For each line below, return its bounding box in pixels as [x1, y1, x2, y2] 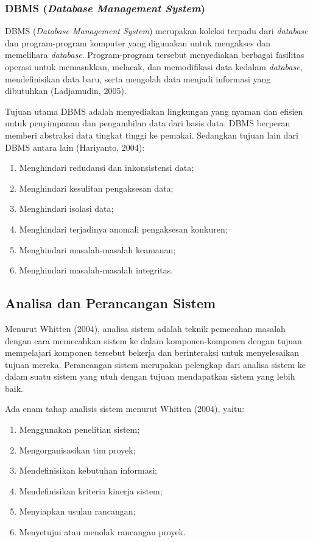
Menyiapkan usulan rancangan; [19, 505, 136, 518]
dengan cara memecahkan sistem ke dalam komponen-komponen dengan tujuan [5, 334, 302, 347]
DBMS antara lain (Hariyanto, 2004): [5, 140, 145, 153]
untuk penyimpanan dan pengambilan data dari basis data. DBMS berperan [5, 117, 290, 129]
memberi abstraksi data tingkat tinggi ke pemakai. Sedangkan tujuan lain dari [5, 128, 298, 141]
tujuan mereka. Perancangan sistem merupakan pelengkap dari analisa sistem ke [5, 358, 306, 370]
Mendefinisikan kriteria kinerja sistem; [19, 484, 163, 497]
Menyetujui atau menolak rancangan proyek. [19, 526, 186, 538]
